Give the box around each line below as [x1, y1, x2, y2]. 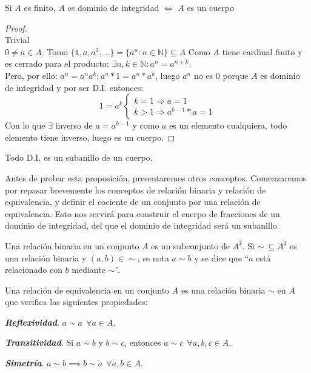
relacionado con [5, 263, 62, 276]
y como [132, 119, 159, 132]
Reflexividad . [5, 315, 59, 328]
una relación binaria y [5, 251, 87, 264]
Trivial [5, 33, 30, 46]
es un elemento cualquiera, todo [169, 119, 287, 132]
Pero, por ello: [5, 69, 58, 81]
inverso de [55, 119, 93, 132]
